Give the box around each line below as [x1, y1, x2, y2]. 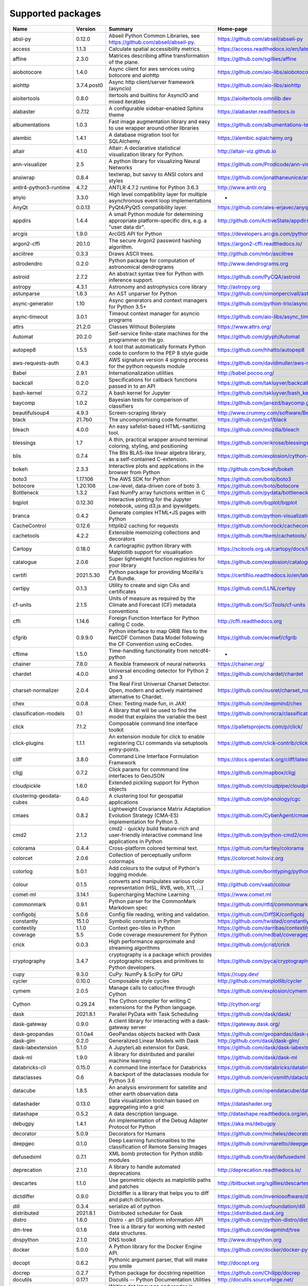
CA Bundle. [108, 575, 136, 582]
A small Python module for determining [108, 210, 203, 218]
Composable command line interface [108, 720, 198, 727]
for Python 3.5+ [108, 303, 147, 310]
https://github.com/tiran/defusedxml [217, 1153, 305, 1160]
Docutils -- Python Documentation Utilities [108, 1276, 211, 1283]
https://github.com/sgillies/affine [217, 55, 297, 62]
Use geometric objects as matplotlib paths [108, 1176, 211, 1183]
